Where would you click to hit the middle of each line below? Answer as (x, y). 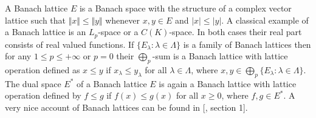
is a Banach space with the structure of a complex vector (185, 8)
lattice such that (36, 20)
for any (18, 56)
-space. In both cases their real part (235, 32)
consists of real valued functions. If (70, 44)
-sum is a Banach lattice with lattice (220, 56)
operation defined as (43, 70)
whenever (123, 20)
